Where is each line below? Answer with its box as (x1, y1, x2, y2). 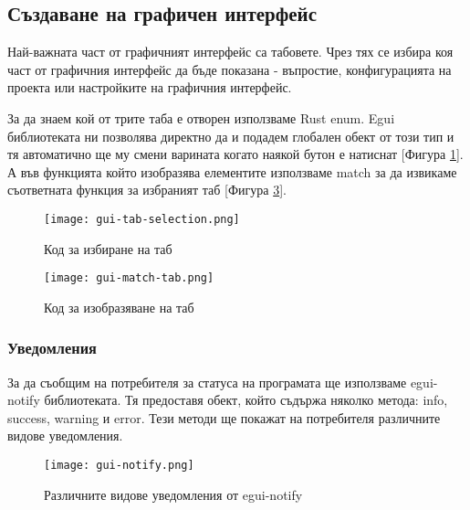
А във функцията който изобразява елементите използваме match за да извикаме (7, 162, 457, 181)
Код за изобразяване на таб (44, 297, 194, 316)
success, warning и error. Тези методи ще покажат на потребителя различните (7, 408, 441, 427)
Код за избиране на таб (44, 239, 172, 258)
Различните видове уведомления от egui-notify (44, 484, 303, 504)
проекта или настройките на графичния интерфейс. (7, 78, 292, 97)
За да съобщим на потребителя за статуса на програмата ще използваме (7, 372, 407, 391)
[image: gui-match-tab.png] (44, 271, 214, 285)
